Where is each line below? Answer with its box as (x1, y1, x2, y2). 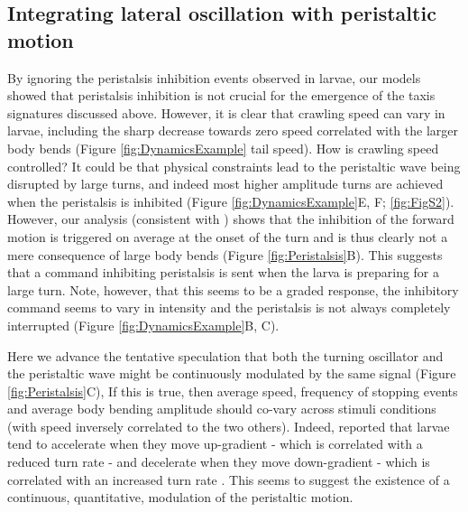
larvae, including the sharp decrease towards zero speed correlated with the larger (7, 121, 458, 140)
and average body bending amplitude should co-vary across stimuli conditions (7, 399, 436, 418)
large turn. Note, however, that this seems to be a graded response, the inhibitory (7, 280, 459, 299)
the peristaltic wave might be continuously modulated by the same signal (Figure (7, 364, 456, 383)
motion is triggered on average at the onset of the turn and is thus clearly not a (7, 227, 448, 246)
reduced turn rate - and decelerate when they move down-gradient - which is (7, 452, 430, 471)
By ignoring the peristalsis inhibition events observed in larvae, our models (7, 68, 421, 87)
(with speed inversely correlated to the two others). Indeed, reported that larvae (7, 416, 450, 435)
